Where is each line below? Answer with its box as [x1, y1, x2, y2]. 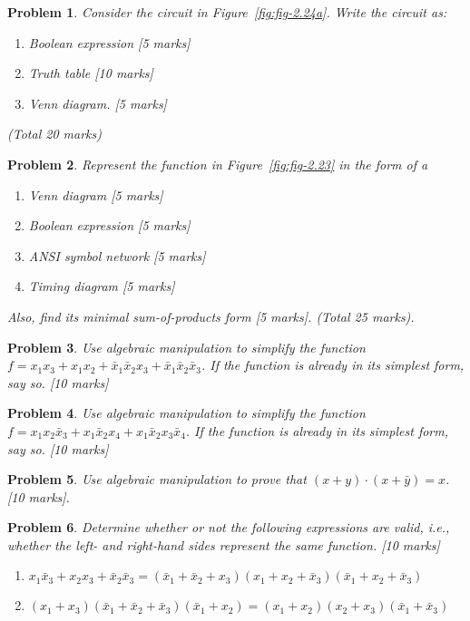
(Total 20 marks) [7, 124, 102, 143]
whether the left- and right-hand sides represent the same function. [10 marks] [7, 535, 440, 554]
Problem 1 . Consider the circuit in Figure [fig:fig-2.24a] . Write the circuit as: [7, 3, 447, 21]
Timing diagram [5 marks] [28, 277, 175, 296]
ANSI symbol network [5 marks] [28, 246, 206, 265]
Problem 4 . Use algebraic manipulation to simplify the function [7, 403, 366, 422]
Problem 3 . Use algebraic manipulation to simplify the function [7, 337, 366, 356]
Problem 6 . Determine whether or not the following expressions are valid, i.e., [7, 518, 450, 537]
